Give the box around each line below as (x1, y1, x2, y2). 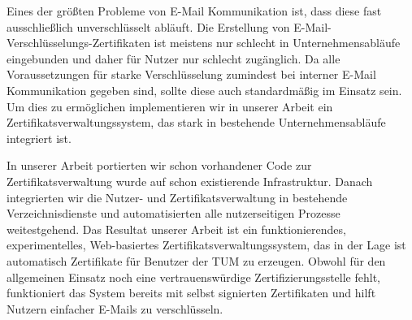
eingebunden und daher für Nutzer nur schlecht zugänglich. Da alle (7, 50, 340, 67)
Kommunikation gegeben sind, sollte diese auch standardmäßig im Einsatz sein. (7, 81, 402, 98)
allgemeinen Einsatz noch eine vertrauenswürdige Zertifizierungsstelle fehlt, (7, 268, 380, 285)
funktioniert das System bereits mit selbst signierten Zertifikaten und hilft (7, 284, 376, 301)
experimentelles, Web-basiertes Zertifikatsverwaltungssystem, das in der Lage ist (7, 236, 406, 253)
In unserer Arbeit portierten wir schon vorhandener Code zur (7, 157, 312, 174)
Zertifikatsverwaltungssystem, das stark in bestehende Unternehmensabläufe (7, 114, 386, 131)
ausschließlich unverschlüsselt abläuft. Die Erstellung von (7, 18, 290, 35)
